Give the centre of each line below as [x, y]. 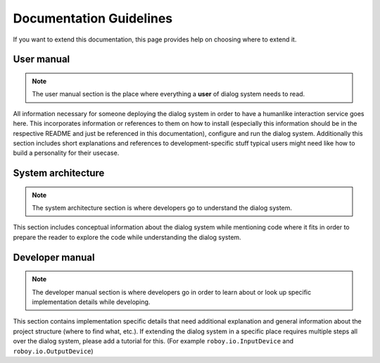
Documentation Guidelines [93, 18]
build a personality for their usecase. [66, 153]
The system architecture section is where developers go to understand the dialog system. [162, 208]
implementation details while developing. [91, 302]
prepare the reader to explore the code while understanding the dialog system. [127, 237]
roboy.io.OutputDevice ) [53, 351]
